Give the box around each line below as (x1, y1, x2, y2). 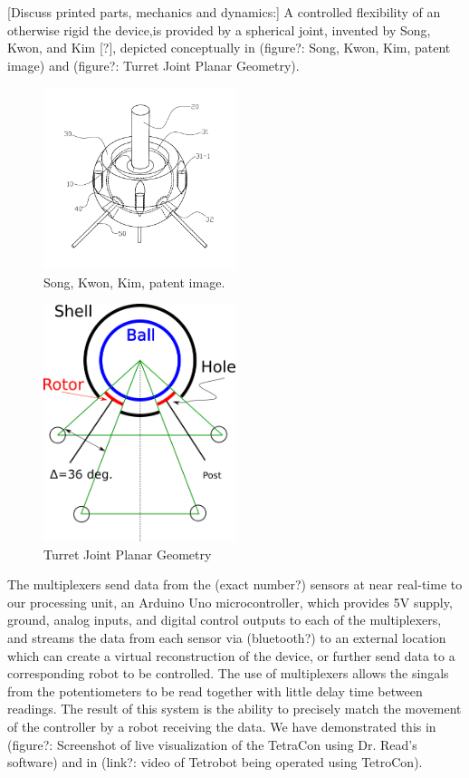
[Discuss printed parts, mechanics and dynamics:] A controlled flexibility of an (7, 3, 441, 21)
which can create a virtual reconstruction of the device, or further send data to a (7, 646, 455, 665)
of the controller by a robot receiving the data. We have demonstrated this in (7, 717, 436, 736)
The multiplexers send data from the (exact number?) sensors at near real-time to (7, 575, 463, 594)
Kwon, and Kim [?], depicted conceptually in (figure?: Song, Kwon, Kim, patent (7, 38, 451, 57)
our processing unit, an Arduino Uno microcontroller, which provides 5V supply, (7, 592, 453, 611)
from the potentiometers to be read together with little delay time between (7, 681, 423, 700)
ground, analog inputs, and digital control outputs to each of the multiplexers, (7, 610, 442, 629)
